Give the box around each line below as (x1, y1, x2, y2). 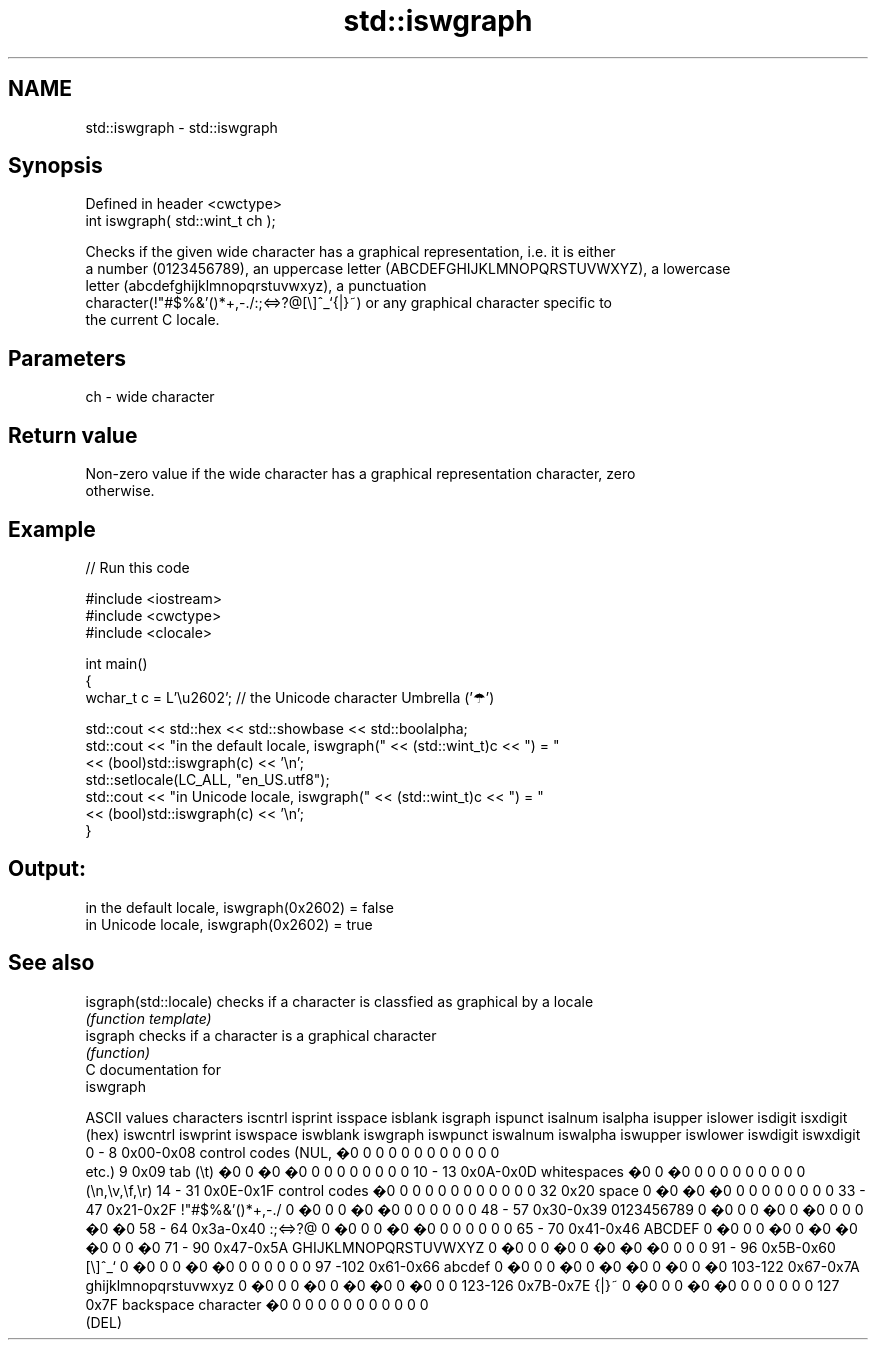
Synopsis (8, 153, 103, 179)
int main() (85, 654, 148, 672)
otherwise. (85, 482, 155, 500)
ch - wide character (85, 388, 215, 406)
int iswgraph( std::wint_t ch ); (85, 212, 276, 230)
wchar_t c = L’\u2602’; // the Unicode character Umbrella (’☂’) (85, 688, 495, 706)
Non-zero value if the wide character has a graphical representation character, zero (85, 465, 636, 483)
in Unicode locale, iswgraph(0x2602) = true (85, 915, 373, 933)
